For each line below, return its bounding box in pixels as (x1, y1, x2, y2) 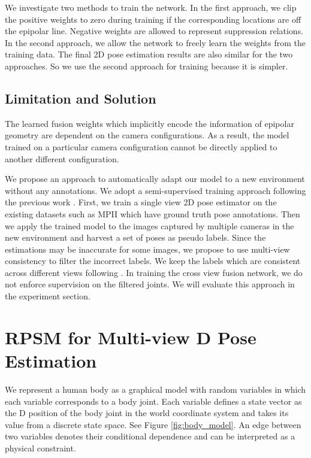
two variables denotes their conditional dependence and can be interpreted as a (5, 430, 295, 442)
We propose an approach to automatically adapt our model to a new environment (5, 172, 305, 185)
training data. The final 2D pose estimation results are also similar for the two (5, 48, 293, 60)
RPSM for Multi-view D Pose (5, 324, 256, 349)
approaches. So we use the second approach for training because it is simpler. (5, 59, 288, 72)
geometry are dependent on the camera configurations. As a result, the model (5, 129, 289, 141)
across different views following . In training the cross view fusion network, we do (5, 266, 303, 278)
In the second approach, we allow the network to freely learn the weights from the (5, 36, 306, 48)
